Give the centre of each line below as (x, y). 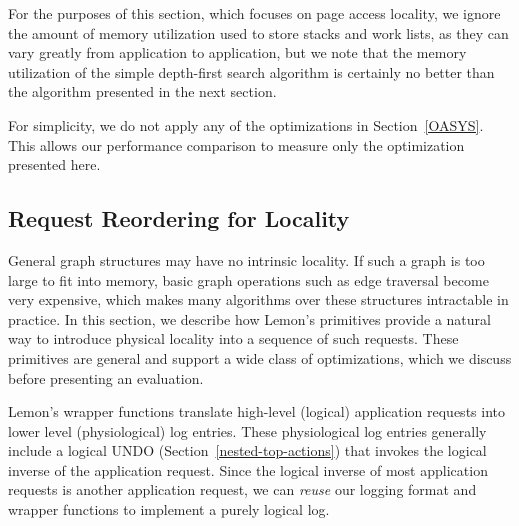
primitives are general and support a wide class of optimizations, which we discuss (260, 357)
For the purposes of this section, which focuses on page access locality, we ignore (254, 13)
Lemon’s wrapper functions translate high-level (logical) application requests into (256, 411)
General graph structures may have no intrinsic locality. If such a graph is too (246, 259)
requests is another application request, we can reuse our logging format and (242, 489)
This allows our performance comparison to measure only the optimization (236, 144)
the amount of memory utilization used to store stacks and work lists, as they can (258, 32)
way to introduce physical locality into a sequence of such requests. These (233, 338)
